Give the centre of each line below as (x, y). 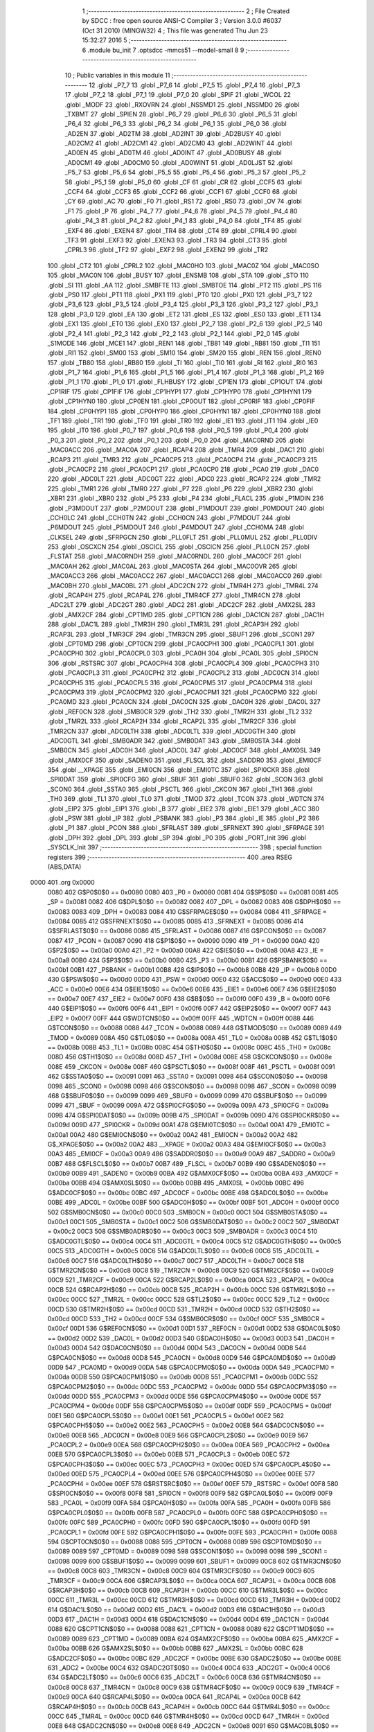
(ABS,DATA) (64, 867)
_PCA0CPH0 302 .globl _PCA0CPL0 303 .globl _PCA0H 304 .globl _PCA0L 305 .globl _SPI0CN (183, 653)
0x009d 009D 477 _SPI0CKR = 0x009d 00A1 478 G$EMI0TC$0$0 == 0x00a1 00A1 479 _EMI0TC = (189, 1125)
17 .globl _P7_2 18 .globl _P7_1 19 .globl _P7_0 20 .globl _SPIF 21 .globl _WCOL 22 (178, 95)
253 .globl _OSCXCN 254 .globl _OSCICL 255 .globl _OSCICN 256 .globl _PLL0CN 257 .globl (178, 547)
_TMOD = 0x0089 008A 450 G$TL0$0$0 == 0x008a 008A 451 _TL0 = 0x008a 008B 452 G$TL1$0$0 (192, 1037)
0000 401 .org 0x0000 (62, 883)
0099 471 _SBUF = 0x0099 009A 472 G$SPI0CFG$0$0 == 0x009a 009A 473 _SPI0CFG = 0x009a (188, 1106)
